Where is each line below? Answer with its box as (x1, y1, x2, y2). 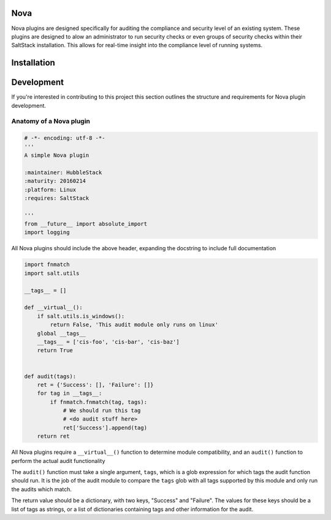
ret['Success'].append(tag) (63, 424, 147, 431)
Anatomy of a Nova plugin (11, 117, 91, 126)
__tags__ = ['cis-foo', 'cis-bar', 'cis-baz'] (37, 338, 180, 345)
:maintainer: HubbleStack (24, 169, 102, 176)
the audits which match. (11, 485, 72, 493)
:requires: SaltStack (24, 194, 89, 202)
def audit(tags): (24, 373, 77, 380)
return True (37, 347, 74, 354)
